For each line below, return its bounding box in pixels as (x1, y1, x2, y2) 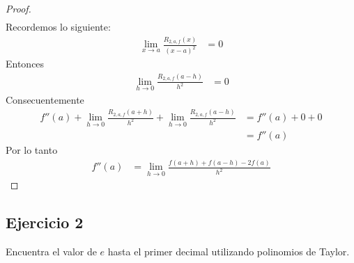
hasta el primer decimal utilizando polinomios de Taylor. (107, 244, 350, 259)
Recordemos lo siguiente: (6, 19, 111, 34)
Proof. (6, 1, 31, 15)
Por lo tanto (6, 143, 58, 157)
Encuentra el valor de (6, 244, 97, 259)
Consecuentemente (6, 92, 84, 106)
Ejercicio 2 (6, 212, 84, 233)
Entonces (6, 56, 45, 71)
